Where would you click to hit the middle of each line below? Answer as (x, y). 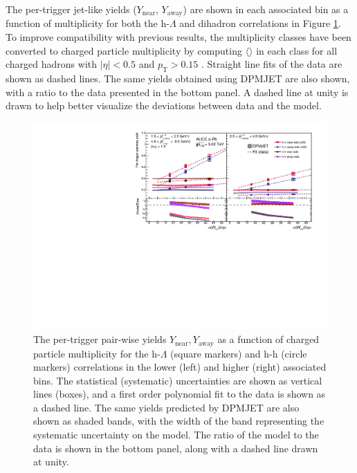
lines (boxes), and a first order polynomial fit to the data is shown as (180, 394)
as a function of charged (268, 339)
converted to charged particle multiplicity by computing (124, 50)
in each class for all (297, 50)
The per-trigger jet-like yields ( (71, 9)
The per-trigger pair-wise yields (100, 339)
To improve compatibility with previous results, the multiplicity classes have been (178, 37)
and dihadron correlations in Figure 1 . (260, 23)
